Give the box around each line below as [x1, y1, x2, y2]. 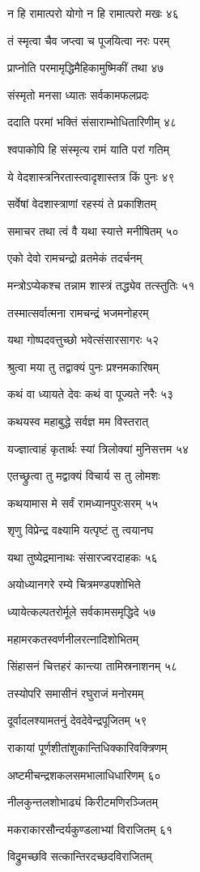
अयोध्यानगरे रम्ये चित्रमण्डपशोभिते [7, 576, 141, 593]
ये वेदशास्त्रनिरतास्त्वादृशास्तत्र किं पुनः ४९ [7, 168, 175, 185]
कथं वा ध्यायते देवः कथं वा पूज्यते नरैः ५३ [7, 385, 174, 402]
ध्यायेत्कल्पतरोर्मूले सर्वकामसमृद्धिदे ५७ [7, 603, 156, 620]
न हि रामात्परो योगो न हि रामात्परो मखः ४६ [7, 5, 179, 21]
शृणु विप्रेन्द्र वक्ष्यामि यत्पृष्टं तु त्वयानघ [7, 521, 154, 538]
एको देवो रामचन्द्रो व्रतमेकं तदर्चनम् [7, 249, 143, 266]
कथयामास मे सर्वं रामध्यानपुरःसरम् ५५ [7, 494, 159, 511]
